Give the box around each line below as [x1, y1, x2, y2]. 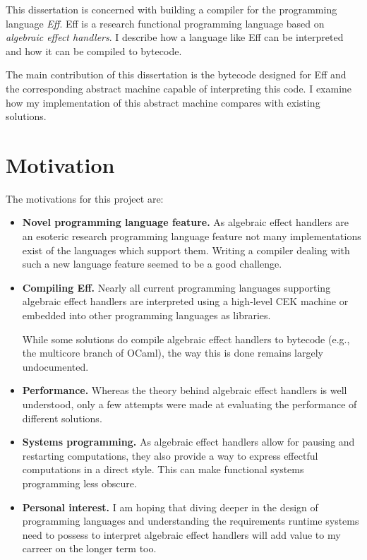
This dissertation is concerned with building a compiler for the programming [6, 2, 337, 16]
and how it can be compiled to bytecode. [6, 43, 182, 58]
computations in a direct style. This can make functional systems [22, 462, 304, 477]
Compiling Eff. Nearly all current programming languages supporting [22, 280, 331, 294]
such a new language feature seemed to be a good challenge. [22, 256, 282, 271]
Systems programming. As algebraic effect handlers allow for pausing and [22, 434, 355, 449]
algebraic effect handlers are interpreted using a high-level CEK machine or [22, 294, 349, 309]
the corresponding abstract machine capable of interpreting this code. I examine [6, 81, 352, 95]
